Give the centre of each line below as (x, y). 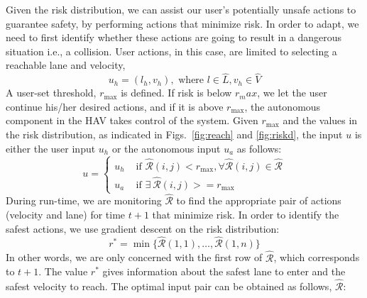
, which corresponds (317, 257)
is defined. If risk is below (176, 93)
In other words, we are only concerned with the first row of (134, 257)
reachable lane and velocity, (66, 65)
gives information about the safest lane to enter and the (224, 271)
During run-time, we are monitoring (84, 200)
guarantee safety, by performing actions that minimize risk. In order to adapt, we (182, 23)
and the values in (320, 120)
